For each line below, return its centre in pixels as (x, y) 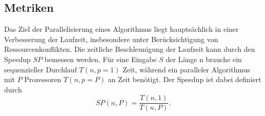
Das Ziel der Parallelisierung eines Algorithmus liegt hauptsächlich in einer (121, 29)
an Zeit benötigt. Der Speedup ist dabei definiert (185, 79)
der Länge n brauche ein (204, 59)
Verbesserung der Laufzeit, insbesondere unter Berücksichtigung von (111, 39)
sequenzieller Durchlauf (40, 69)
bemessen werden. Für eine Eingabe (100, 59)
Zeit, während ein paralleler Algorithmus (187, 69)
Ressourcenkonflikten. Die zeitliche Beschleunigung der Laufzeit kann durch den (130, 49)
